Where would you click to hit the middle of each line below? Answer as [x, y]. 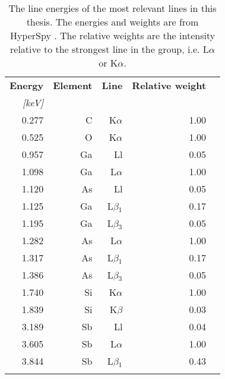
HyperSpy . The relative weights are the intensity [113, 35]
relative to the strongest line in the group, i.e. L [110, 49]
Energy [27, 85]
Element [73, 85]
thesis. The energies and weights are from [113, 22]
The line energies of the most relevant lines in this [113, 8]
